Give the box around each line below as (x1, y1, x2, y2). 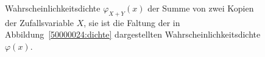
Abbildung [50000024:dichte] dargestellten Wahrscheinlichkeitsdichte (5, 28, 261, 41)
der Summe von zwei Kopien (147, 2, 254, 14)
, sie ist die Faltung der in (83, 16, 180, 29)
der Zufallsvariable (5, 16, 74, 29)
